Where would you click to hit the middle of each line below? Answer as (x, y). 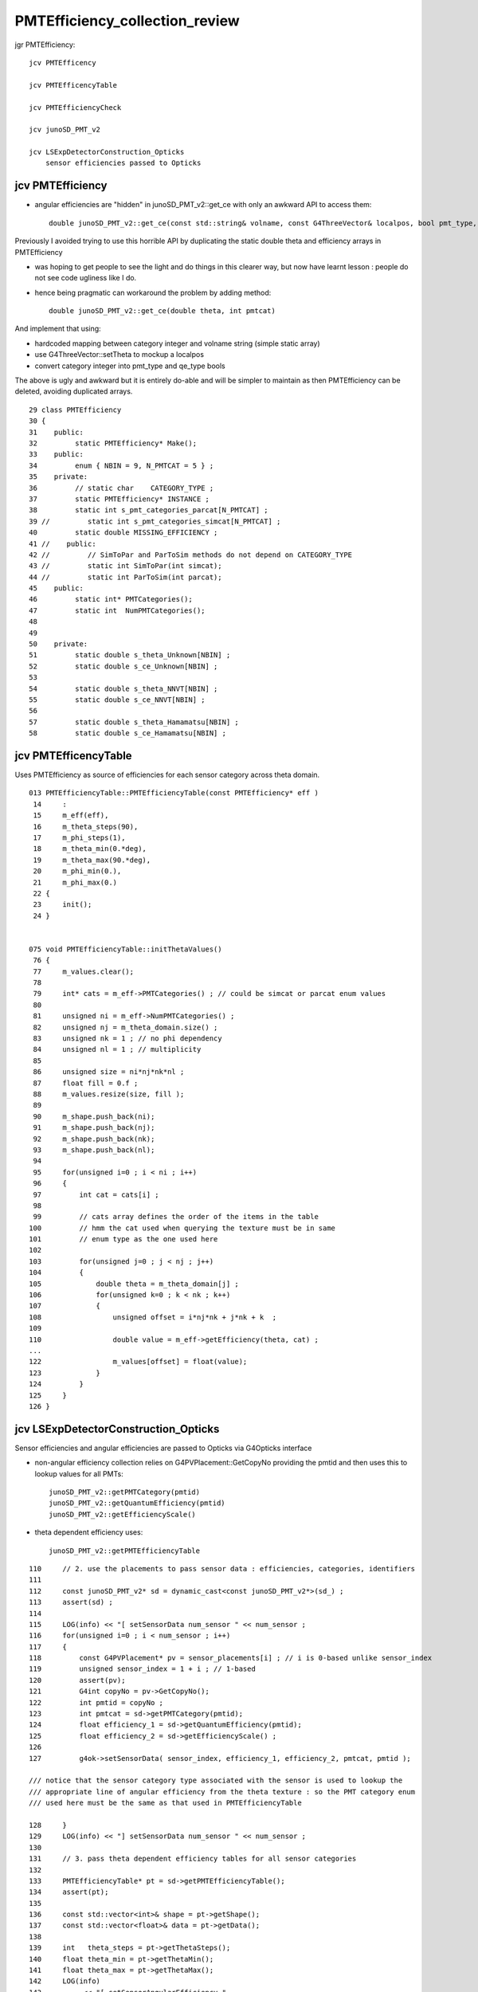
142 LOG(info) (65, 1981)
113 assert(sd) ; (71, 1602)
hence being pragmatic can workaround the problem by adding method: (153, 292)
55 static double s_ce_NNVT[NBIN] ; (118, 700)
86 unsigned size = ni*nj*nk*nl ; (109, 1072)
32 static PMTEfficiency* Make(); (113, 443)
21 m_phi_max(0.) (75, 882)
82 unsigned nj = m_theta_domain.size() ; (125, 1027)
